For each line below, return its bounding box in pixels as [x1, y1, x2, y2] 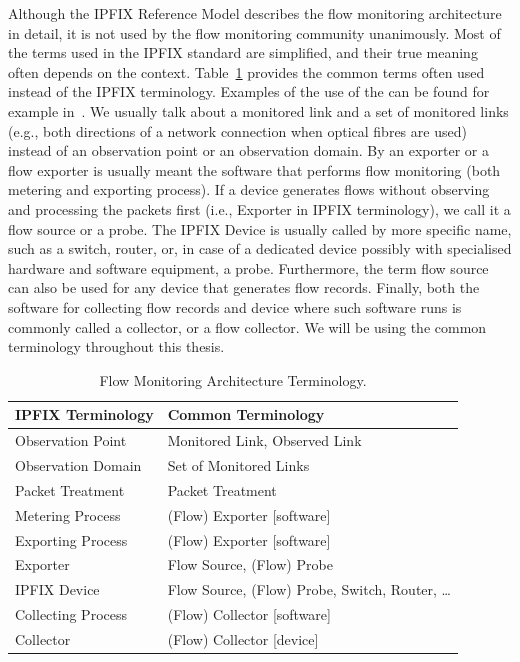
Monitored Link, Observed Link [167, 430, 362, 451]
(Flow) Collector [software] [167, 604, 331, 625]
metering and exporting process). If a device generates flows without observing [8, 179, 490, 200]
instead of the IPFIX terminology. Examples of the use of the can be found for [8, 81, 490, 102]
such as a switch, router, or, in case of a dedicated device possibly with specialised [8, 238, 512, 259]
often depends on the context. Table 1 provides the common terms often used [8, 61, 485, 82]
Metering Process [15, 504, 121, 525]
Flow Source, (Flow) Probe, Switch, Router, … [167, 579, 451, 600]
